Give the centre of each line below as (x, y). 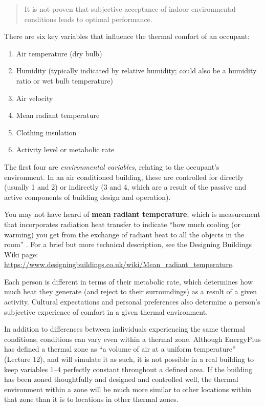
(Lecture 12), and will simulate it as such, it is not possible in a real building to (129, 359)
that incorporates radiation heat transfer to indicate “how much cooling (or (123, 224)
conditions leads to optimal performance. (88, 19)
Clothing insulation (46, 132)
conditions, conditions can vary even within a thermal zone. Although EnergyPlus (132, 339)
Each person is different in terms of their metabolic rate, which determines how (129, 281)
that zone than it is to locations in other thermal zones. (91, 399)
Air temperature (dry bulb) (59, 53)
